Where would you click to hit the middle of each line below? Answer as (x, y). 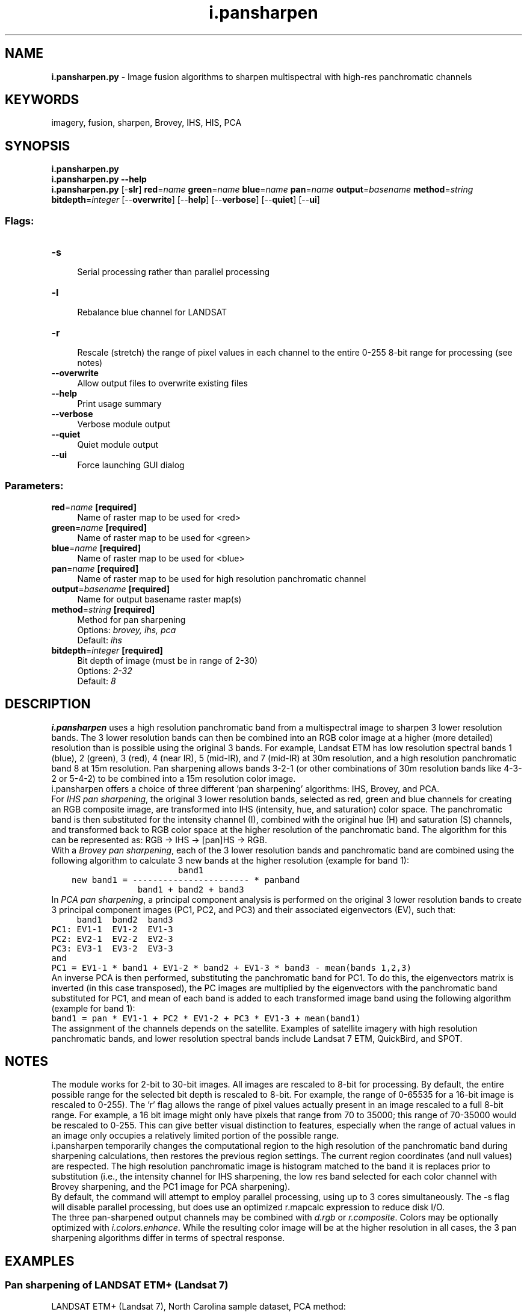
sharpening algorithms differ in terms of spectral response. (168, 1238)
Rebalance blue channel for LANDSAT (152, 312)
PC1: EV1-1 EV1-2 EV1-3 (112, 929)
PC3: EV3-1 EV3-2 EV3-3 (112, 948)
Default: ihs (100, 640)
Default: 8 (97, 681)
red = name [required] (94, 507)
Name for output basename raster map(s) (159, 599)
